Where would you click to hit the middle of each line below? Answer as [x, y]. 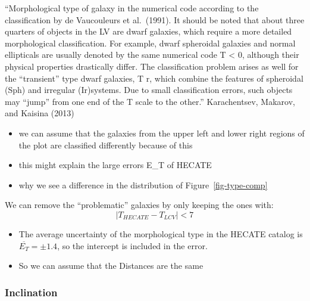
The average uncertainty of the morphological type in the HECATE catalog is [161, 233]
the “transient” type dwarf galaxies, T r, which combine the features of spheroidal [154, 78]
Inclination [31, 292]
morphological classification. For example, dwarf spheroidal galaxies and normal [150, 43]
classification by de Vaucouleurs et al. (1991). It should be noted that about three [155, 19]
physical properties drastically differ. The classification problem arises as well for [152, 66]
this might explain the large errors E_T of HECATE [115, 165]
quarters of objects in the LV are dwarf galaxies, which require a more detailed [148, 31]
